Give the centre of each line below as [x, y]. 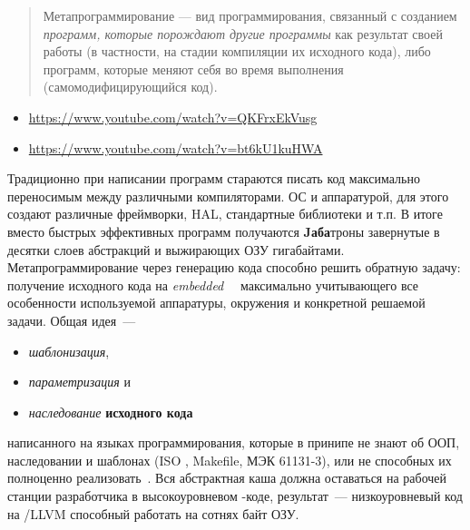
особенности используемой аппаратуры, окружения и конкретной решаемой [216, 303]
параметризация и [79, 382]
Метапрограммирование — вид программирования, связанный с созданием [250, 15]
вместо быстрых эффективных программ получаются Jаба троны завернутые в [224, 231]
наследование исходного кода [111, 412]
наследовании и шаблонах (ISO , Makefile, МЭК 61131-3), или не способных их [230, 460]
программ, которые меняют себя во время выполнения [193, 69]
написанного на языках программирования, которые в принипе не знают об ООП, [234, 442]
